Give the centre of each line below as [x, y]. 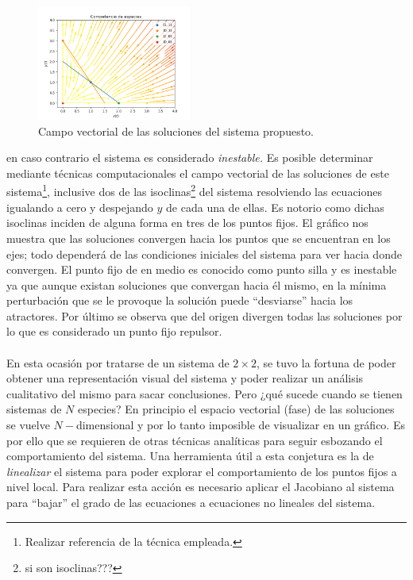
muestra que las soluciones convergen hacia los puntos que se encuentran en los [199, 238]
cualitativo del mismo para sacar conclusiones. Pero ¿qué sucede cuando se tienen [205, 393]
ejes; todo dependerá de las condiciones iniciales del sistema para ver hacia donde [204, 254]
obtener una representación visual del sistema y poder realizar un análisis [185, 378]
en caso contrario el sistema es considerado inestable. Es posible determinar [190, 157]
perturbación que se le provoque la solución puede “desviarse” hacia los [180, 300]
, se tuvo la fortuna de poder [326, 362]
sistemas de [34, 409]
